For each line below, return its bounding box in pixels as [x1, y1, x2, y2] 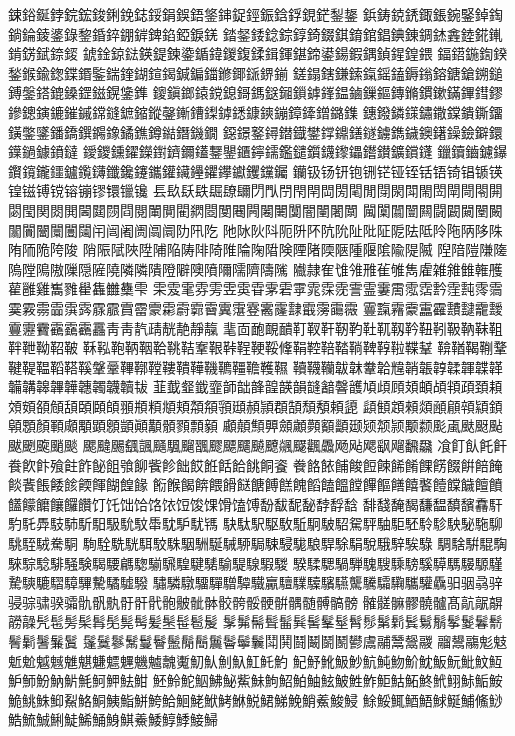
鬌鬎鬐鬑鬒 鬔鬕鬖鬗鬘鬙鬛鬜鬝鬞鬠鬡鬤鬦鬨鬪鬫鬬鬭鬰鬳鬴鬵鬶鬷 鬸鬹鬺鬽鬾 [8, 631, 508, 651]
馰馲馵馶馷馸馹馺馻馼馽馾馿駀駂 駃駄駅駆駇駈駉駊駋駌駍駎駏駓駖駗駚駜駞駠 [8, 513, 503, 534]
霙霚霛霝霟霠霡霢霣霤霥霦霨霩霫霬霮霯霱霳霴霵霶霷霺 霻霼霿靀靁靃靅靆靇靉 [8, 297, 503, 318]
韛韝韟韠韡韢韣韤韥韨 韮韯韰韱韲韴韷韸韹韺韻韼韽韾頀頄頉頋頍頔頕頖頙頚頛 [8, 376, 503, 397]
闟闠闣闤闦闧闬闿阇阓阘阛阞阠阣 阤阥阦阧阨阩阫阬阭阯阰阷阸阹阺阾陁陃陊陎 [8, 219, 503, 240]
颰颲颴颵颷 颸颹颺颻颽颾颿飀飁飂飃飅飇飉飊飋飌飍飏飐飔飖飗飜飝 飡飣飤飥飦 [8, 435, 508, 456]
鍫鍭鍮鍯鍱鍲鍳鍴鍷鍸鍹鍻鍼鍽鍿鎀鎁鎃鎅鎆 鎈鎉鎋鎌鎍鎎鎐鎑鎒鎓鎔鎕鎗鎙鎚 [8, 62, 503, 83]
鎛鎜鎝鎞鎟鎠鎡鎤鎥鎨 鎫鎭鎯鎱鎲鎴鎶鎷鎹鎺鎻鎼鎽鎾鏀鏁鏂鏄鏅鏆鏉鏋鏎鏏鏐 [8, 82, 503, 103]
